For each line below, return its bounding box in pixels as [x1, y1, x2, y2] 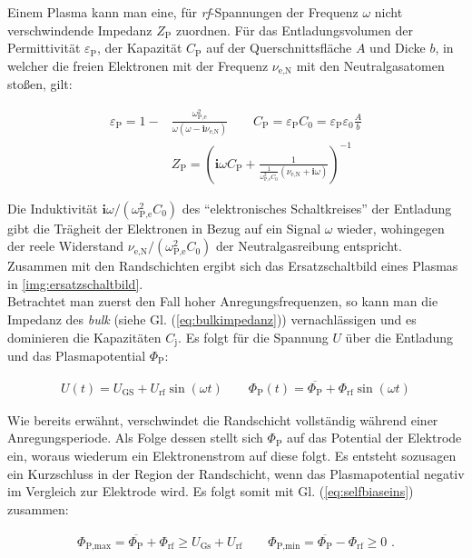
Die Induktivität [7, 198, 98, 217]
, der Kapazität [97, 38, 182, 57]
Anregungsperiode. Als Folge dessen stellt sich [7, 428, 263, 447]
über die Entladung [345, 327, 454, 346]
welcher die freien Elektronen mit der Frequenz [7, 55, 269, 75]
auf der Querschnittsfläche [206, 38, 352, 57]
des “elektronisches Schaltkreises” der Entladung [182, 198, 452, 217]
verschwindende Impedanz [7, 20, 152, 39]
